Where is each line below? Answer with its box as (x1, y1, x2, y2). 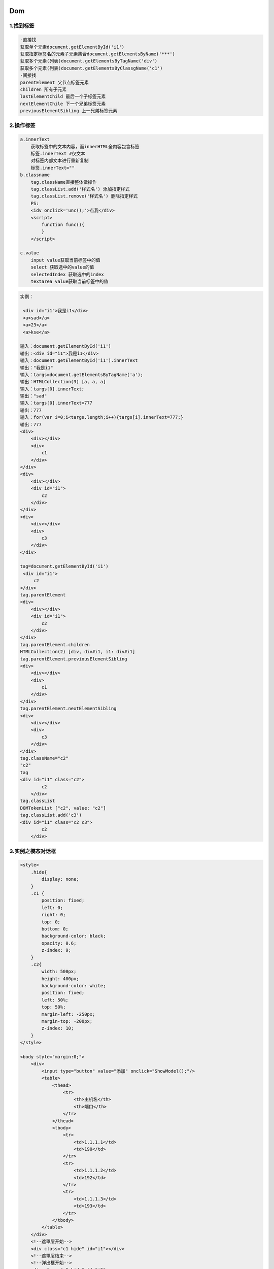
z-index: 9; (41, 947, 71, 953)
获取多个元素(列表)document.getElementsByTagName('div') (20, 58, 157, 64)
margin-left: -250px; (41, 1011, 95, 1017)
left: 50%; (41, 997, 68, 1003)
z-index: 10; (41, 1025, 74, 1031)
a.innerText (20, 137, 50, 142)
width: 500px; (41, 969, 77, 975)
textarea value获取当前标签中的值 (30, 279, 109, 284)
